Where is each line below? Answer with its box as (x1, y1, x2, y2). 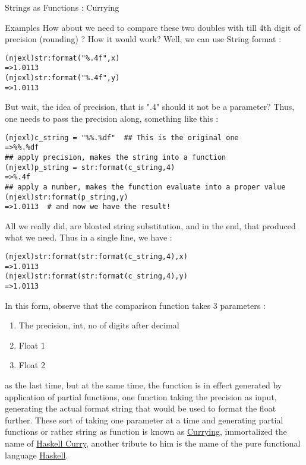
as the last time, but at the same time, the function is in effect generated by (5, 379, 282, 391)
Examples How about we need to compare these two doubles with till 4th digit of (5, 21, 301, 33)
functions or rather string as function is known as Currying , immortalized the (5, 425, 287, 438)
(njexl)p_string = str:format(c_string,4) (5, 163, 175, 172)
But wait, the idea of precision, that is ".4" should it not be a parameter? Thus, (5, 100, 295, 113)
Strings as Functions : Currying (5, 1, 119, 13)
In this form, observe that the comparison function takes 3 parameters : (5, 299, 266, 311)
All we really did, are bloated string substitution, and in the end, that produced (5, 219, 296, 232)
